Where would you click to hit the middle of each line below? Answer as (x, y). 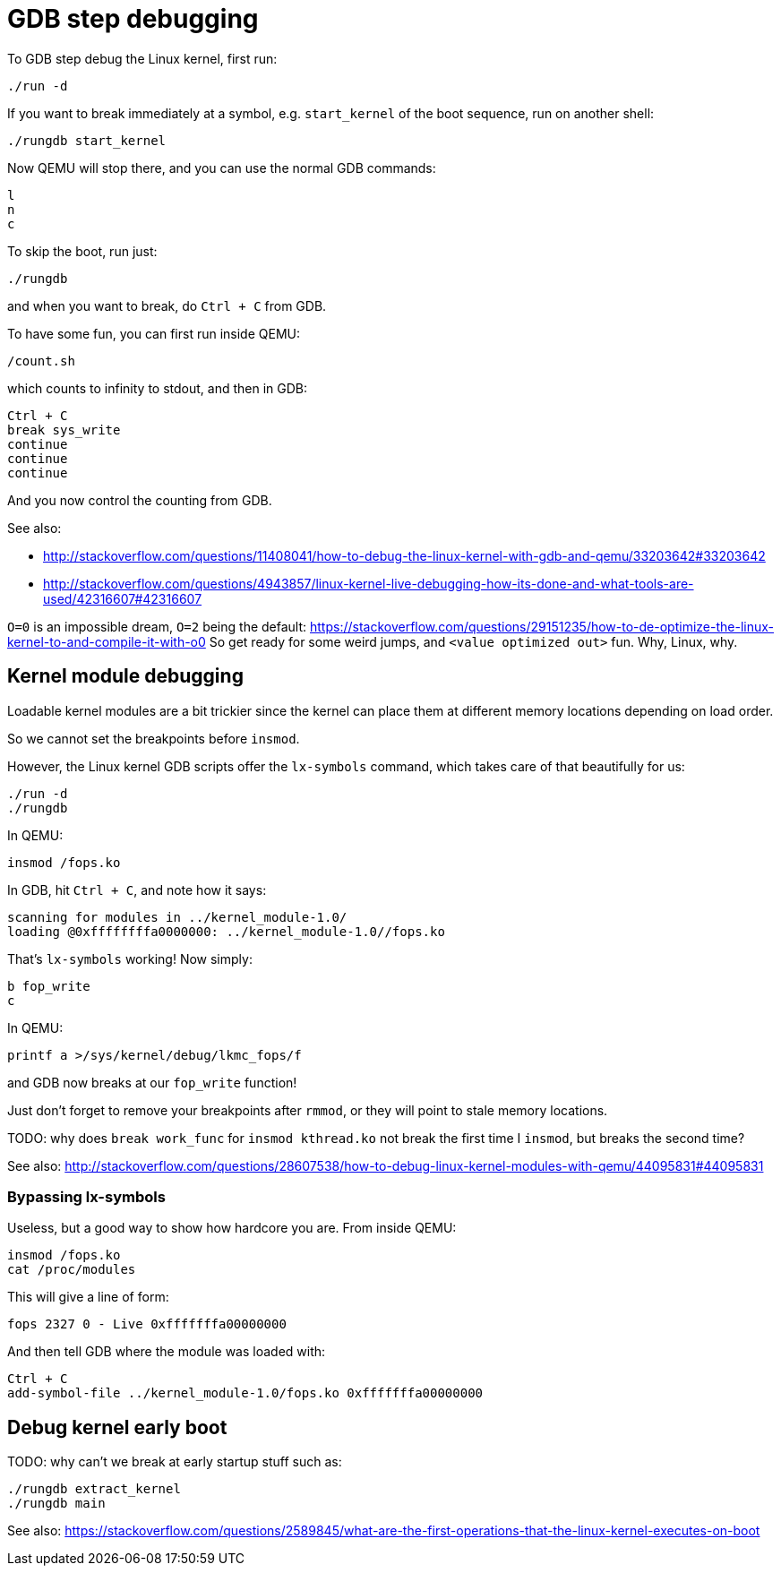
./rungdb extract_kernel (94, 1489)
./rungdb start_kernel (87, 140)
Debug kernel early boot (117, 1427)
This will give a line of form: (88, 1297)
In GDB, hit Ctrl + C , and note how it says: (137, 890)
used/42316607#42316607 (123, 598)
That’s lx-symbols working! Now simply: (130, 958)
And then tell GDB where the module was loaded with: (167, 1352)
